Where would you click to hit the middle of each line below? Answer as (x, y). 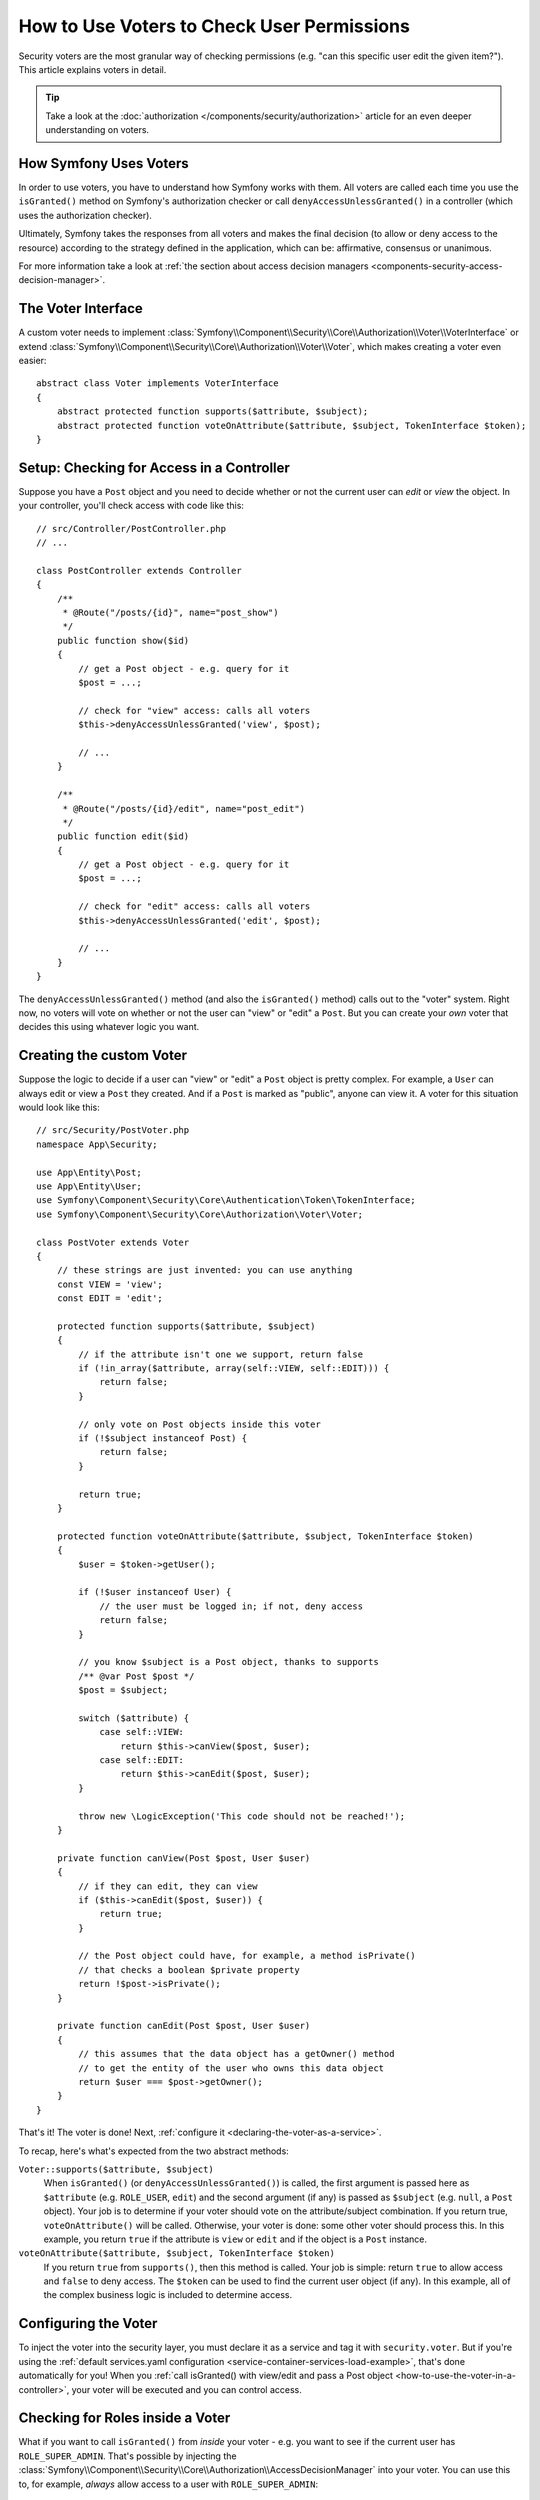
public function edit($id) (123, 836)
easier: (32, 361)
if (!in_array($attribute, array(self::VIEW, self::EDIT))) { (234, 1368)
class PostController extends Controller (139, 570)
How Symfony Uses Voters (103, 163)
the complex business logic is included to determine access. (168, 2295)
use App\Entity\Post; (89, 1172)
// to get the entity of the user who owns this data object (231, 2068)
